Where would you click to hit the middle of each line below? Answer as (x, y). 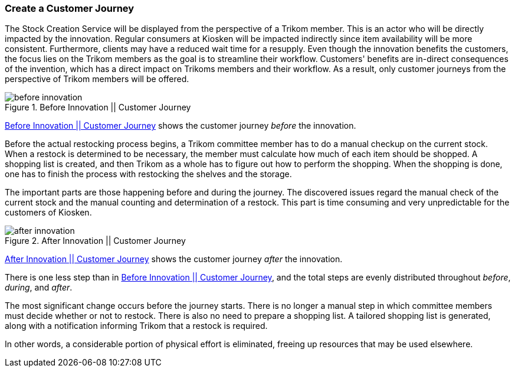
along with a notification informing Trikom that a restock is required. (136, 326)
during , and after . (39, 288)
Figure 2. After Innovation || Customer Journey (95, 241)
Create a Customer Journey (70, 8)
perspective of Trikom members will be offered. (97, 79)
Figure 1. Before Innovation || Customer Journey (98, 107)
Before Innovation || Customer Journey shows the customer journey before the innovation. (181, 126)
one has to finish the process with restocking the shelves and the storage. (148, 174)
